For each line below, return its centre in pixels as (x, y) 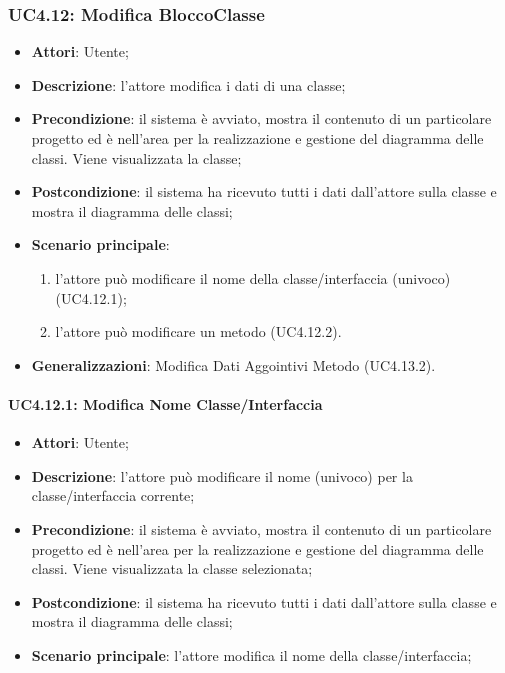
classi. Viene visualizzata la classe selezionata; (172, 568)
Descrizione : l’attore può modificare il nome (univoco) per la (222, 475)
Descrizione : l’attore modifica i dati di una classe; (188, 84)
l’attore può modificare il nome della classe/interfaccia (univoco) (253, 277)
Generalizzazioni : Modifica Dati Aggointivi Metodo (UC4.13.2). (233, 364)
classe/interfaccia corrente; (113, 495)
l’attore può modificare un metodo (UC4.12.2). (198, 331)
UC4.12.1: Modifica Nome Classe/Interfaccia (165, 403)
